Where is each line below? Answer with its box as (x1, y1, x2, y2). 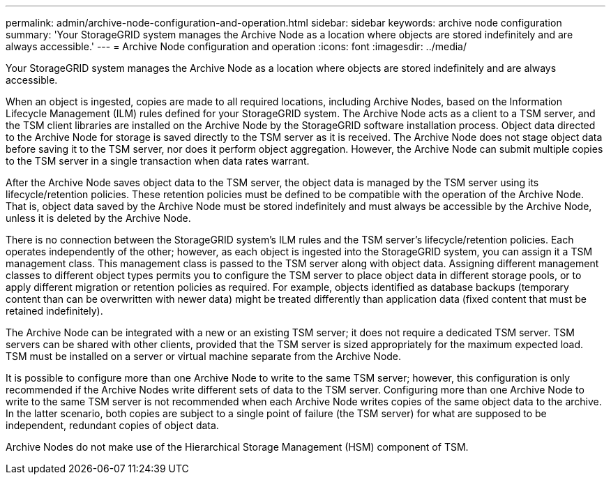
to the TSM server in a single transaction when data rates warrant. (6, 155, 310, 167)
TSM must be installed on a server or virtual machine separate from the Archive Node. (6, 350, 402, 362)
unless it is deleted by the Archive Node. (6, 212, 191, 224)
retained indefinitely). (6, 305, 103, 317)
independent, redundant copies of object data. (6, 419, 219, 431)
